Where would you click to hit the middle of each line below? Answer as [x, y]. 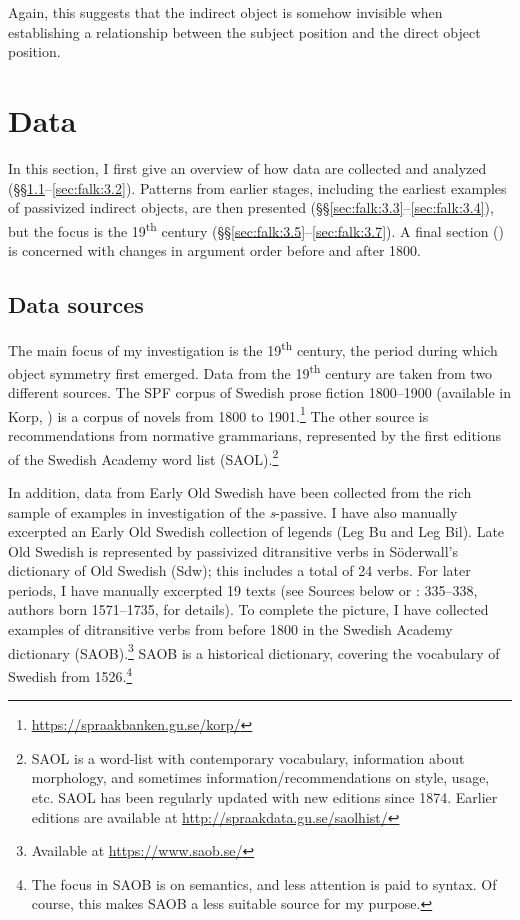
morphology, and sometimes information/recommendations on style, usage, [260, 777]
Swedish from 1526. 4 [70, 674]
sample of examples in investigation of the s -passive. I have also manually [233, 511]
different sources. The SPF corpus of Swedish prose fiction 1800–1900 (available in [259, 392]
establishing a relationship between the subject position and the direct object [244, 31]
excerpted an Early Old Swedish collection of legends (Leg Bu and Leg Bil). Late [256, 531]
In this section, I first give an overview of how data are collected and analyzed [247, 167]
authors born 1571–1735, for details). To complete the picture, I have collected [248, 609]
